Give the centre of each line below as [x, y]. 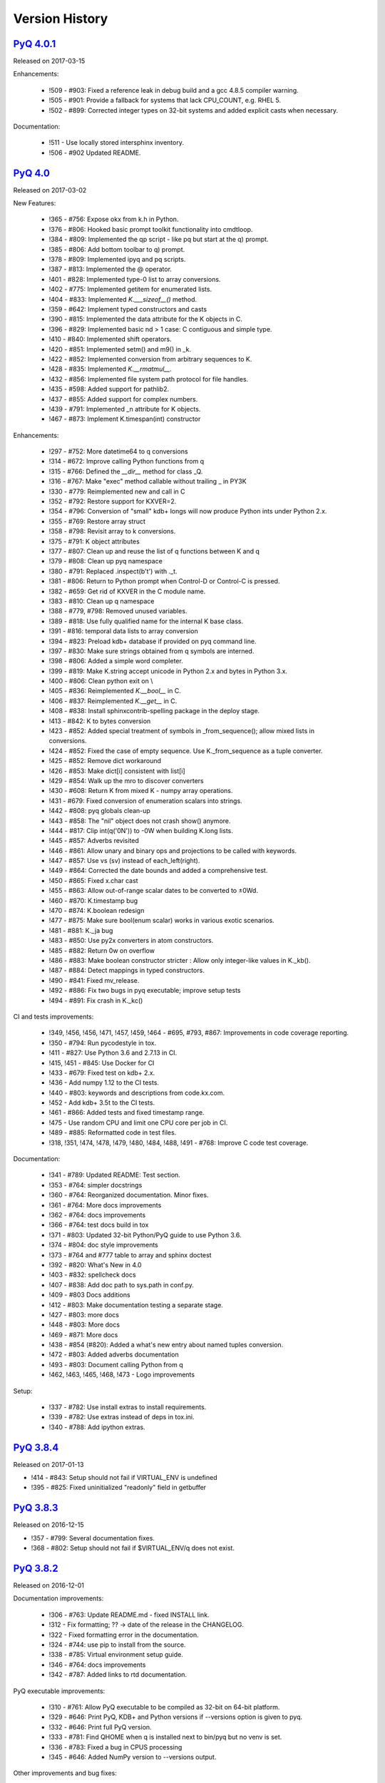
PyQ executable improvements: [59, 1691]
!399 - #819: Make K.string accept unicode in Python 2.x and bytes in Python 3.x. [168, 671]
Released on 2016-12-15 [49, 1525]
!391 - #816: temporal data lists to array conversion [124, 631]
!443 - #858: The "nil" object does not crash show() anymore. [140, 821]
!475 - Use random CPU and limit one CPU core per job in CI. [138, 1123]
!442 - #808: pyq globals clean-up [100, 811]
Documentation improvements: [58, 1598]
